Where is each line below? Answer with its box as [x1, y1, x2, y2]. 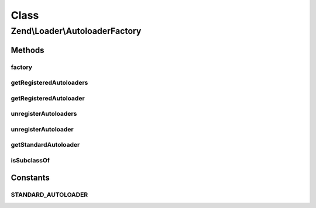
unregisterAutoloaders [11, 110, 77, 118]
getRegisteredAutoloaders [11, 79, 88, 87]
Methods [11, 45, 44, 55]
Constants [11, 172, 50, 182]
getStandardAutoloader [11, 141, 80, 149]
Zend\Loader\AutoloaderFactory [11, 26, 142, 36]
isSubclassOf [11, 156, 50, 164]
